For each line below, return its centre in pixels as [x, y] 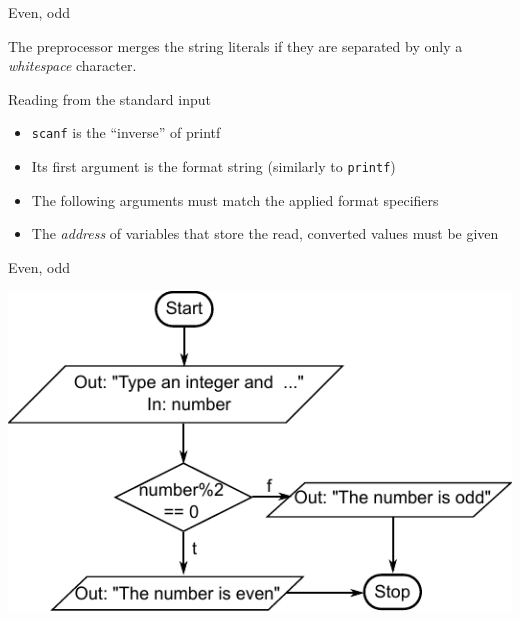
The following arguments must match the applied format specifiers [235, 199]
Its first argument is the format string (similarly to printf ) [213, 166]
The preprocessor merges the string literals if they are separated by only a [235, 45]
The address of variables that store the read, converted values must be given [265, 233]
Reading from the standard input [109, 98]
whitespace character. [72, 65]
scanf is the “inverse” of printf [126, 132]
